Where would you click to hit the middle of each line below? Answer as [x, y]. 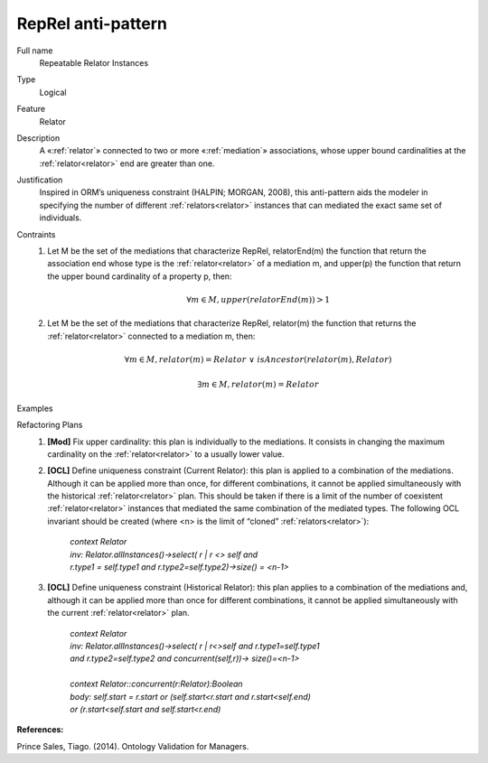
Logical [53, 92]
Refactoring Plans [50, 425]
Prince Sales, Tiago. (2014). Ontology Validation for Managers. [133, 746]
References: [40, 730]
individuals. [61, 218]
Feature [31, 109]
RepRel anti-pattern [92, 23]
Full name [35, 51]
